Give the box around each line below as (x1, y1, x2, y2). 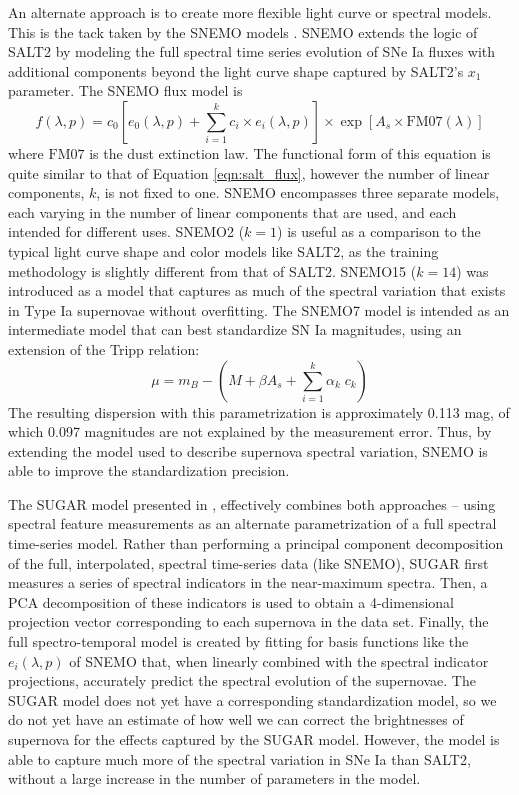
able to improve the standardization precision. (8, 460, 290, 481)
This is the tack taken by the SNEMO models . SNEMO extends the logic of (8, 21, 478, 42)
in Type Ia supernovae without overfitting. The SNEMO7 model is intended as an (8, 299, 510, 320)
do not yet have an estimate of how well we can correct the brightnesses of (8, 709, 464, 730)
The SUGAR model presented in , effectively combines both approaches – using (8, 493, 496, 514)
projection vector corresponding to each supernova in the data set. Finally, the (8, 611, 489, 632)
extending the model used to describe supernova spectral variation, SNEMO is (8, 440, 488, 461)
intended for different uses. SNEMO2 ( (8, 221, 245, 242)
